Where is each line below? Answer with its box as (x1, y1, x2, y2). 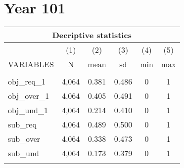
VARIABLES (8, 58, 54, 70)
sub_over (8, 133, 41, 145)
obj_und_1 (8, 104, 48, 116)
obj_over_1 (8, 90, 49, 102)
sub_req (8, 119, 37, 130)
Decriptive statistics (52, 29, 132, 41)
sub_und (8, 147, 39, 159)
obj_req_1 (8, 76, 46, 87)
